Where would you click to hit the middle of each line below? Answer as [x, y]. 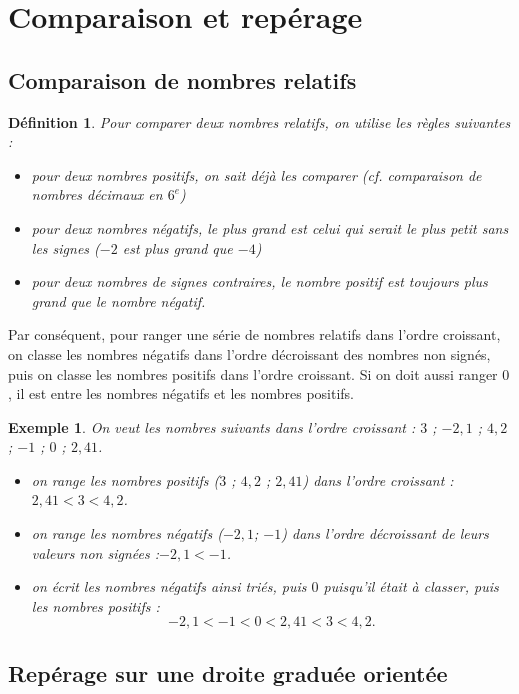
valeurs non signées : [95, 552]
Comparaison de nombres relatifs [182, 79]
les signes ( [65, 247]
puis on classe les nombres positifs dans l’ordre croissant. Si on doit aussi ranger [253, 373]
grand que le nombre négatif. [118, 300]
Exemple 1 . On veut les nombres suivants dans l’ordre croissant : [212, 426]
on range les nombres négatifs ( [127, 533]
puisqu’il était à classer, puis [411, 586]
